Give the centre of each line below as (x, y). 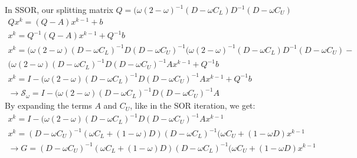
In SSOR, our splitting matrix (59, 9)
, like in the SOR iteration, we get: (193, 105)
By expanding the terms (48, 105)
